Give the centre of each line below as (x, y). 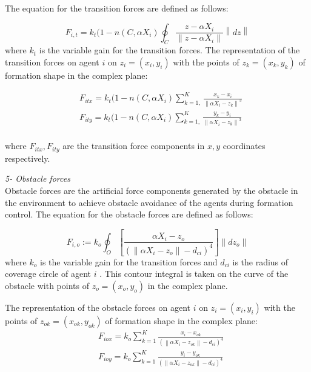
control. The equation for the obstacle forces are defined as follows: (129, 214)
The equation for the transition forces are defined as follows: (117, 8)
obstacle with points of (47, 285)
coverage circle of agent (48, 274)
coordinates (244, 146)
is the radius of (260, 261)
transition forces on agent (52, 61)
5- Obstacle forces (38, 178)
